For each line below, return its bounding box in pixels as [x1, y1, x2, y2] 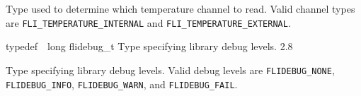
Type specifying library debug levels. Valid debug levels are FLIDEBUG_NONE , [6, 62, 335, 77]
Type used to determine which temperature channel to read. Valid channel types [6, 1, 355, 16]
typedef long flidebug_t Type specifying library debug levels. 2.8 [6, 39, 293, 54]
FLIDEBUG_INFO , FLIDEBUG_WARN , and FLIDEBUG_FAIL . [6, 76, 238, 91]
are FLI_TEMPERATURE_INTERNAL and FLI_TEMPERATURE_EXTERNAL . [6, 15, 291, 30]
